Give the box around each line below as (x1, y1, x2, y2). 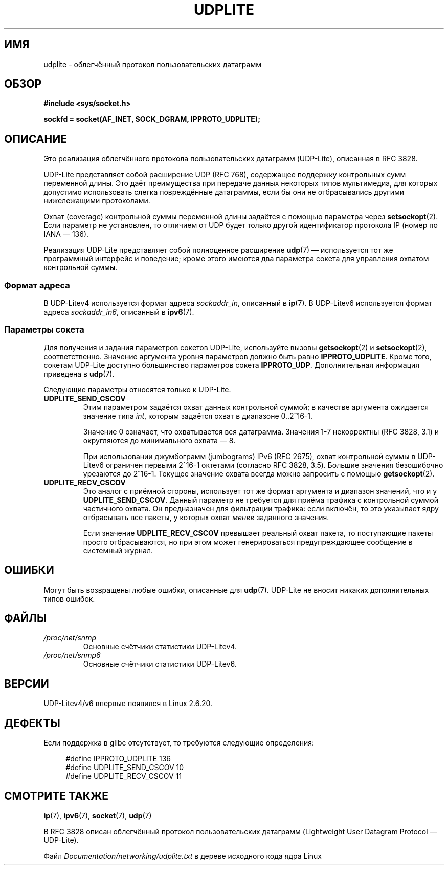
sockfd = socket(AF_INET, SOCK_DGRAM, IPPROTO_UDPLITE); (43, 115, 260, 124)
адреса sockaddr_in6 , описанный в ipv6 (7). (43, 307, 194, 317)
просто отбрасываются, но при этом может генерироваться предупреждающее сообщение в (83, 537, 413, 546)
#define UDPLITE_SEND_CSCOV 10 (65, 763, 184, 772)
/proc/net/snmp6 (43, 651, 101, 660)
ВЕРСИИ (4, 677, 49, 690)
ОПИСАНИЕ (4, 132, 67, 146)
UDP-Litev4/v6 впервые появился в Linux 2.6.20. (43, 699, 213, 708)
